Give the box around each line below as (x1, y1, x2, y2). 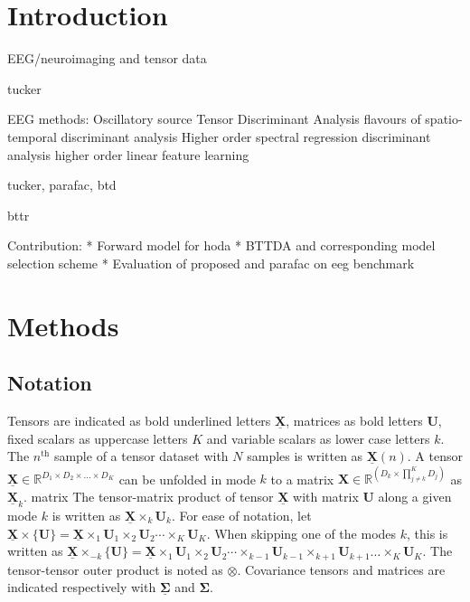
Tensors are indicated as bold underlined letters (7, 411, 271, 430)
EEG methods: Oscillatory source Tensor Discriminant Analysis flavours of (7, 109, 421, 128)
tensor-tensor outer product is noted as (7, 560, 223, 578)
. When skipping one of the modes (206, 523, 397, 542)
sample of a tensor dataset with (53, 447, 229, 466)
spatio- (425, 109, 463, 128)
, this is (407, 523, 448, 542)
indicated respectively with (7, 578, 156, 597)
